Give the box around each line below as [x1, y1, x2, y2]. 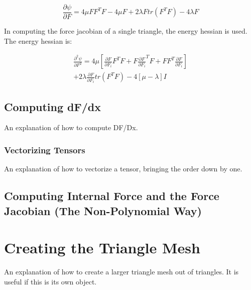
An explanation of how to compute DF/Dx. [4, 122, 138, 133]
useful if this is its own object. [4, 276, 97, 286]
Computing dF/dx [4, 99, 101, 114]
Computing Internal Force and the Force [4, 188, 219, 204]
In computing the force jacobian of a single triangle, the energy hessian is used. [4, 26, 247, 36]
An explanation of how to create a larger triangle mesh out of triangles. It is [4, 266, 239, 277]
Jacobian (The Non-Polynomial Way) [4, 203, 202, 218]
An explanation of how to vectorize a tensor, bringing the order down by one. [4, 163, 242, 174]
